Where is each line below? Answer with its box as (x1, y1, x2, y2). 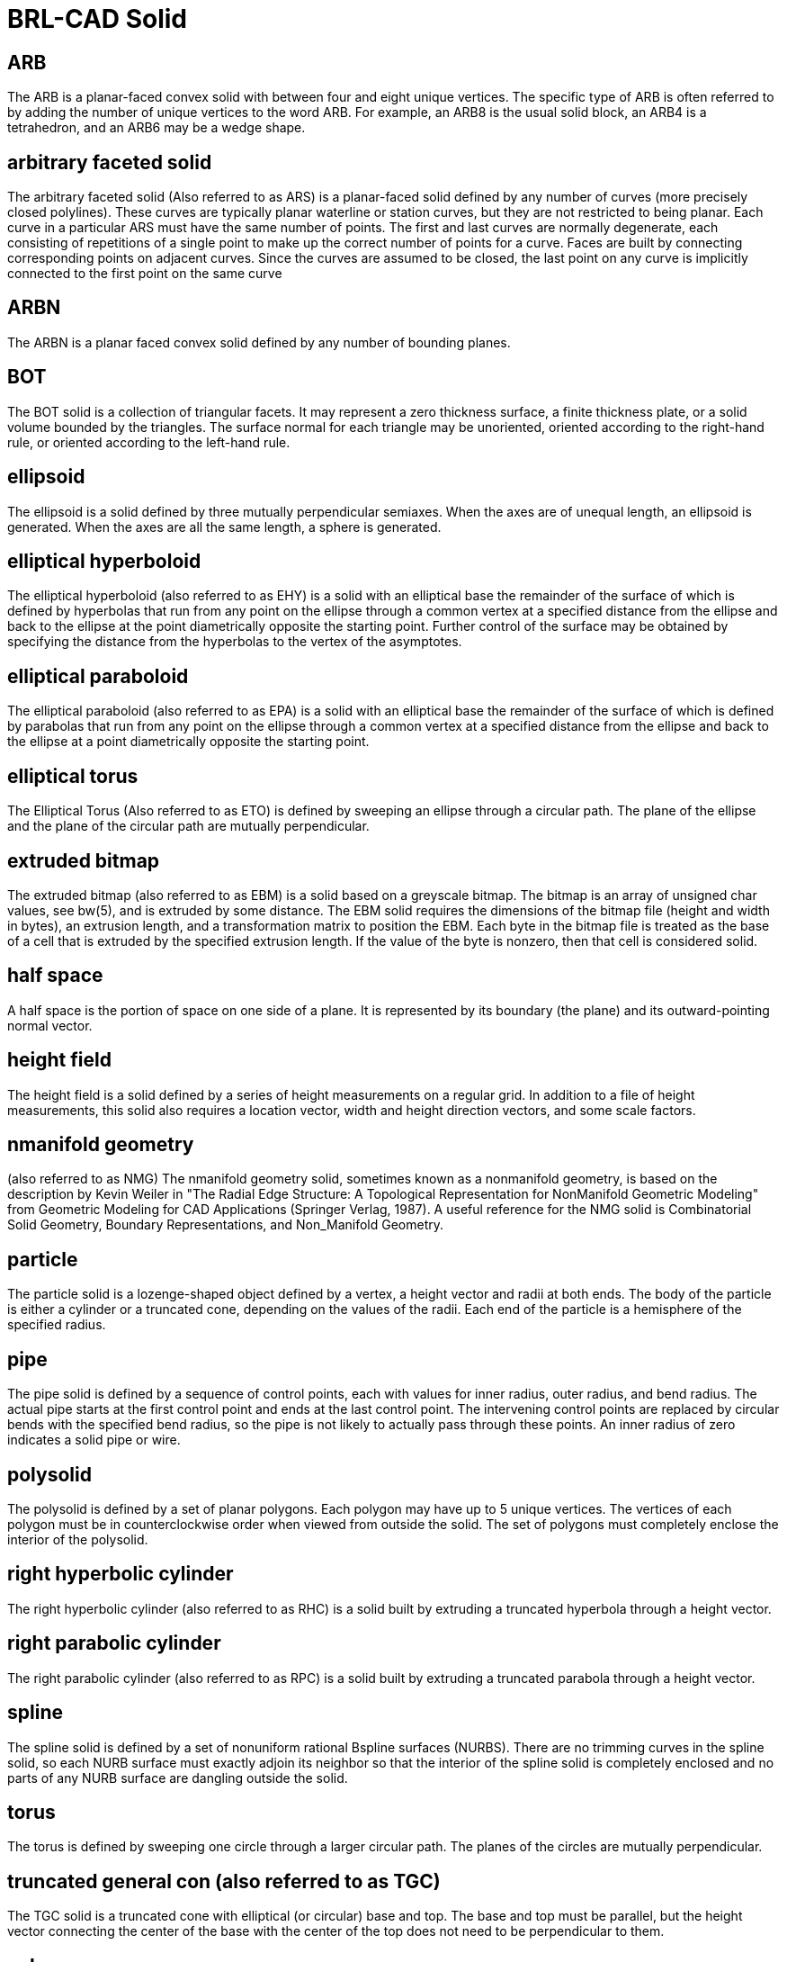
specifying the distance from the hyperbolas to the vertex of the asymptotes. (7, 634, 462, 650)
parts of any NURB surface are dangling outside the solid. (7, 1769, 348, 1786)
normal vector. (7, 1017, 93, 1033)
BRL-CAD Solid (7, 4, 188, 34)
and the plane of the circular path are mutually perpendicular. (7, 818, 370, 834)
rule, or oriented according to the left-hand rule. (7, 434, 291, 450)
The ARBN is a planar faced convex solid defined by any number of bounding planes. (7, 334, 511, 350)
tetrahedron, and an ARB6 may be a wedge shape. (7, 120, 306, 136)
